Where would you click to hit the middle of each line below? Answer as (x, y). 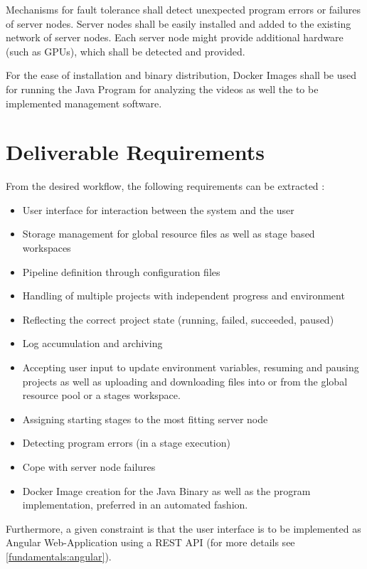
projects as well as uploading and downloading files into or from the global (185, 381)
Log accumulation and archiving (92, 343)
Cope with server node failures (89, 467)
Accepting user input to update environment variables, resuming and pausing (191, 367)
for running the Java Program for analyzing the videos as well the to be (162, 89)
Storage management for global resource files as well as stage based (169, 234)
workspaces (47, 248)
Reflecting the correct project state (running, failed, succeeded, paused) (178, 319)
